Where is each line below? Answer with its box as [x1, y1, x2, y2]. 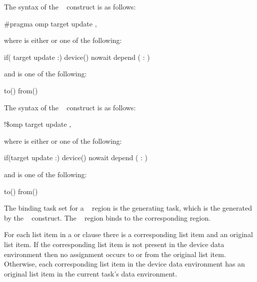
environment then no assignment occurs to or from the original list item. [4, 249, 226, 259]
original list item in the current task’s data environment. [4, 268, 177, 279]
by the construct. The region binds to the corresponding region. [4, 212, 211, 223]
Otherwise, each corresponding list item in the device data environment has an [4, 259, 245, 269]
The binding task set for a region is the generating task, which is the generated [4, 203, 252, 213]
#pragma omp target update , [4, 18, 97, 28]
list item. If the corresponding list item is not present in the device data [4, 239, 224, 249]
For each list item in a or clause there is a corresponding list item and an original [4, 229, 253, 240]
